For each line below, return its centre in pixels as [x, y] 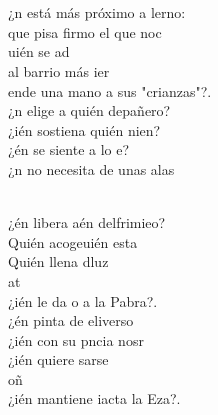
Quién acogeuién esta [73, 241]
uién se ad [39, 51]
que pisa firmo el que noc [85, 31]
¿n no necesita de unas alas [91, 168]
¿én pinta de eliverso [71, 320]
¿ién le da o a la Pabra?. [83, 300]
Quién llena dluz [58, 261]
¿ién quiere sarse [58, 359]
